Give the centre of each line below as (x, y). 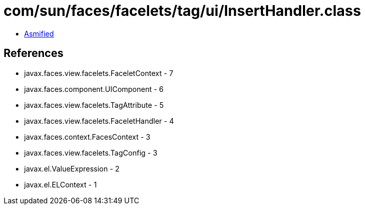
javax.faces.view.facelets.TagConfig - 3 (91, 153)
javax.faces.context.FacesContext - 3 (87, 137)
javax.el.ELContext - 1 (60, 184)
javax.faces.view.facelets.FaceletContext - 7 (99, 73)
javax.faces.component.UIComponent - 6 (94, 89)
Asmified (39, 33)
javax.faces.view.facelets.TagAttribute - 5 (94, 105)
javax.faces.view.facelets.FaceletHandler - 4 (99, 121)
